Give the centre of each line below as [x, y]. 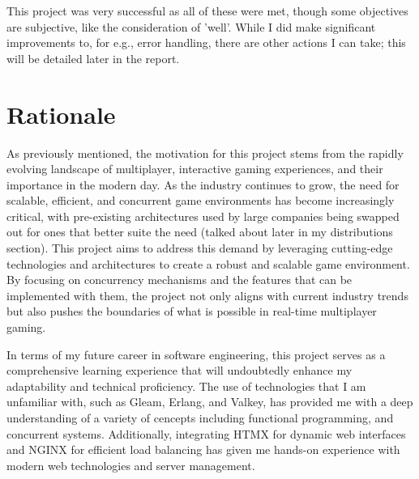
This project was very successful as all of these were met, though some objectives [207, 11]
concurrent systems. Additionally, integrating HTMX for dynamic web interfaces [206, 433]
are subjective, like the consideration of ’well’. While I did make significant [191, 26]
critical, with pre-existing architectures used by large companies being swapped [203, 216]
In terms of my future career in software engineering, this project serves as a [196, 354]
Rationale [61, 114]
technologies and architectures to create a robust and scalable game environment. [208, 263]
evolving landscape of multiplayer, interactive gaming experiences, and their [195, 169]
